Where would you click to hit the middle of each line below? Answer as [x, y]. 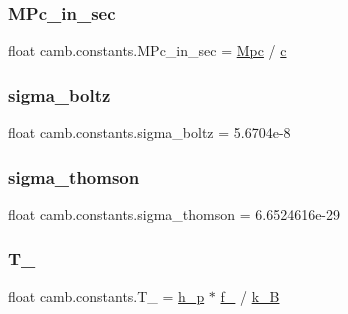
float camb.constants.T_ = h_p [106, 295]
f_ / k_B [250, 295]
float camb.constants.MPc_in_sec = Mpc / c [147, 50]
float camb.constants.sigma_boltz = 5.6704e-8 [149, 132]
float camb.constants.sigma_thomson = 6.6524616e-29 [174, 213]
